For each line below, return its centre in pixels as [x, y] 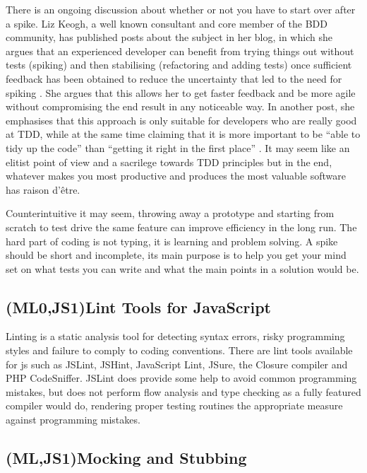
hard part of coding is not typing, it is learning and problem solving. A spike [172, 241]
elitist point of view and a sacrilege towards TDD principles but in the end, [169, 162]
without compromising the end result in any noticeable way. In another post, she [180, 106]
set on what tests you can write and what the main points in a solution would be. [182, 268]
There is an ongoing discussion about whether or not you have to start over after [181, 9]
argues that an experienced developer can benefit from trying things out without [180, 51]
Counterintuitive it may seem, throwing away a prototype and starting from [170, 213]
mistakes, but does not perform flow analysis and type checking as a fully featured [183, 391]
